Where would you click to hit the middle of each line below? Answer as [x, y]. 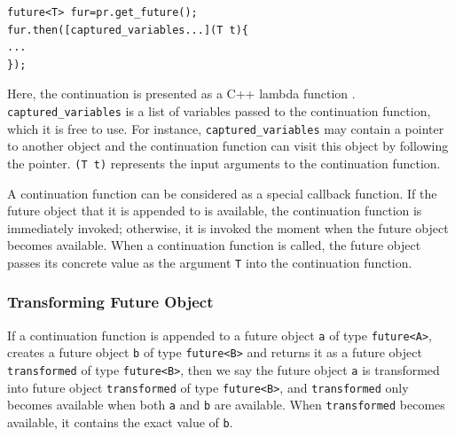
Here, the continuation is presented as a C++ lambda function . [181, 94]
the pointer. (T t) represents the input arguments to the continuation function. [224, 163]
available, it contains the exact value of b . [120, 422]
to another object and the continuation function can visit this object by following [228, 146]
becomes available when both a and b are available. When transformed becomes [226, 405]
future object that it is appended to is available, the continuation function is [215, 211]
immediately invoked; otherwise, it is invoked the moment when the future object [228, 227]
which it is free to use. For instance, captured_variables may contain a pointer [226, 128]
